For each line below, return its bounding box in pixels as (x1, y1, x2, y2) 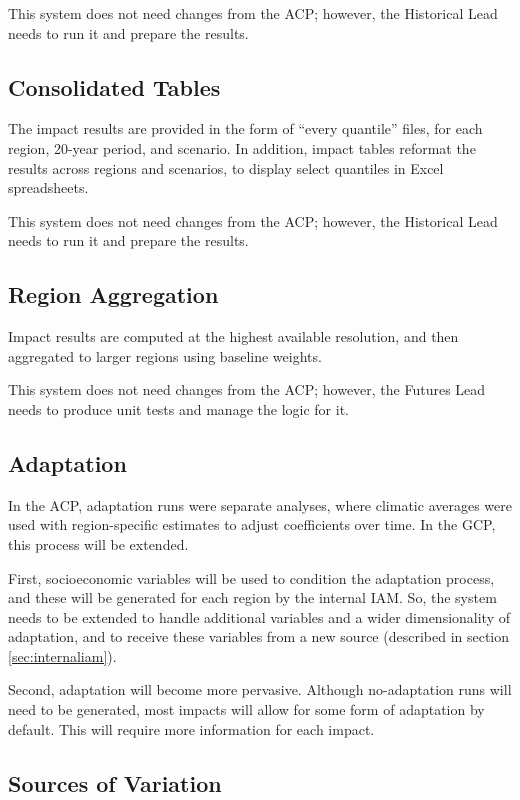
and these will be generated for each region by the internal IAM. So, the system (8, 587, 497, 608)
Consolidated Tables (8, 71, 221, 102)
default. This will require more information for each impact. (8, 718, 375, 739)
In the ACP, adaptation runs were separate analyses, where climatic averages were (8, 494, 512, 515)
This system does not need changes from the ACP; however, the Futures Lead (8, 379, 486, 400)
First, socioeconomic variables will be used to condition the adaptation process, (8, 567, 495, 588)
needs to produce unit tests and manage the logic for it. (8, 398, 349, 419)
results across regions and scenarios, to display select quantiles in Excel (8, 157, 444, 178)
